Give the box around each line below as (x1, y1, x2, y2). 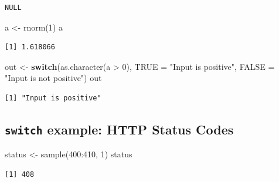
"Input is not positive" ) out (5, 72, 102, 84)
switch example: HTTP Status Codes (5, 120, 234, 138)
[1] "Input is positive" (5, 93, 101, 102)
